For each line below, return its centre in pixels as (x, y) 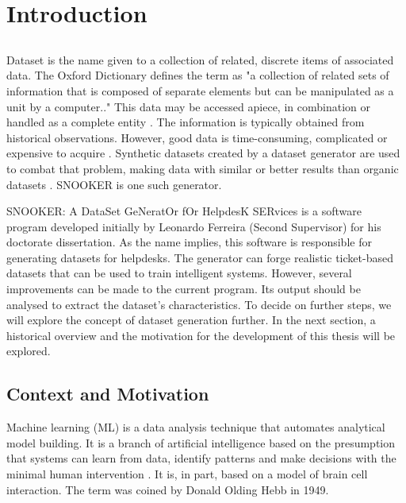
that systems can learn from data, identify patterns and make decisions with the (201, 458)
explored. (29, 351)
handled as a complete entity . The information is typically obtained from (186, 122)
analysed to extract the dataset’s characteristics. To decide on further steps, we (199, 304)
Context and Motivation (108, 394)
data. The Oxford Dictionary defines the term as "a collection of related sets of (198, 75)
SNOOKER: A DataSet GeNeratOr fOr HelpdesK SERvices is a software (184, 211)
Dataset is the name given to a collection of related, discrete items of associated (200, 59)
